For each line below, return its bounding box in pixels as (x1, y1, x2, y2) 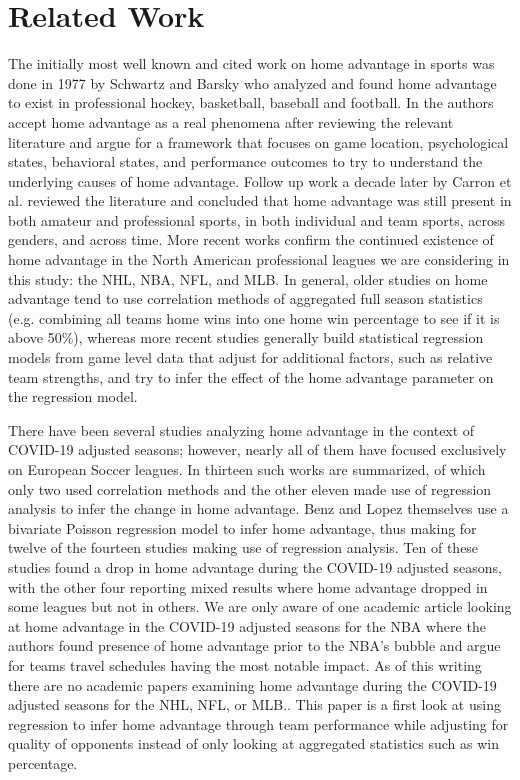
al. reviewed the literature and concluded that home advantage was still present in (8, 190, 512, 211)
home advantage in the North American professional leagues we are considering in (8, 249, 510, 270)
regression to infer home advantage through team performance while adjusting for (8, 713, 509, 734)
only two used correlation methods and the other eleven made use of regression (8, 478, 492, 499)
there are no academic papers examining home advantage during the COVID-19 (8, 674, 497, 695)
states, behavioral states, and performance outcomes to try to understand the (8, 151, 483, 172)
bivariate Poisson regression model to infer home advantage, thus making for (8, 517, 477, 538)
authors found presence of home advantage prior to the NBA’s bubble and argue (8, 635, 501, 656)
